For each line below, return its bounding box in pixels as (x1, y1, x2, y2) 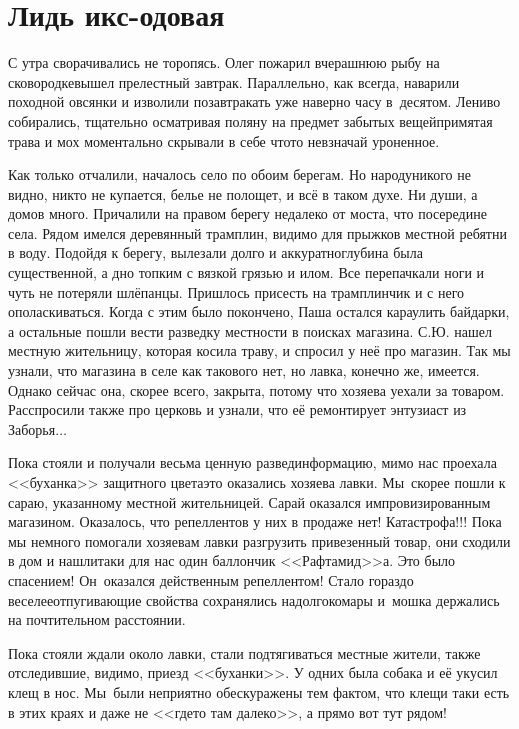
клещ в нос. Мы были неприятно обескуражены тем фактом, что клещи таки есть (8, 681, 510, 702)
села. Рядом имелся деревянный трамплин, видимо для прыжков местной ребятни (8, 222, 507, 243)
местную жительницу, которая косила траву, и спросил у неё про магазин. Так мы (8, 340, 511, 361)
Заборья (8, 418, 56, 439)
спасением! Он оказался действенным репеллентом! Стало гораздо (8, 569, 414, 590)
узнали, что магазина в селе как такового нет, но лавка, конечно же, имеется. (8, 360, 480, 381)
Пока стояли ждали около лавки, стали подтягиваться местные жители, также (8, 642, 481, 663)
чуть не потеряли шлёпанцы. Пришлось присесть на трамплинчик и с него (8, 281, 465, 302)
